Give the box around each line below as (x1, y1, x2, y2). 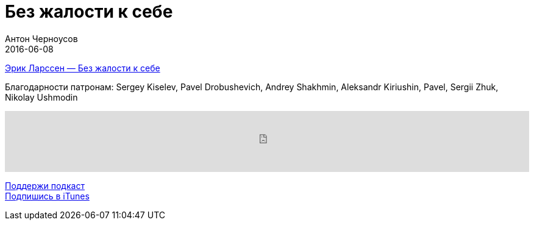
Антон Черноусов (5, 33, 78, 44)
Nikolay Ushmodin (5, 91, 78, 102)
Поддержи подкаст (5, 180, 85, 191)
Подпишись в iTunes (5, 190, 90, 201)
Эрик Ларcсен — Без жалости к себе (5, 62, 160, 73)
